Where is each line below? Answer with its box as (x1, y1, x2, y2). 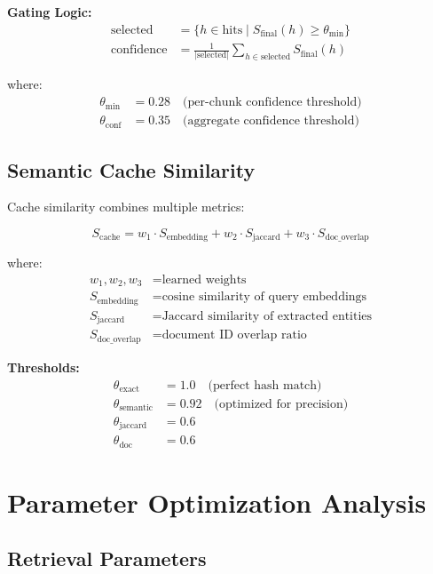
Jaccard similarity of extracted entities (161, 309, 373, 323)
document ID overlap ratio (161, 329, 307, 342)
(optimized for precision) (214, 397, 349, 411)
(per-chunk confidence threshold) (183, 96, 362, 109)
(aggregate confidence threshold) (183, 115, 359, 128)
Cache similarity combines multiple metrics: (7, 197, 245, 216)
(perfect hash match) (208, 379, 322, 392)
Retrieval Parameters (7, 545, 207, 572)
